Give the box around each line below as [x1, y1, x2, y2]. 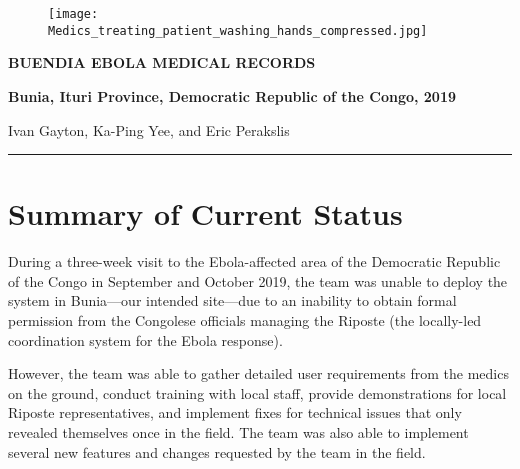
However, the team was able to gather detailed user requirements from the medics [8, 363, 509, 384]
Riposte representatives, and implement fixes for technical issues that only [8, 402, 462, 423]
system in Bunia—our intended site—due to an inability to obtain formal [8, 290, 457, 311]
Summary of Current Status [8, 193, 403, 234]
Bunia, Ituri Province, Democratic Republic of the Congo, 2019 [8, 85, 457, 106]
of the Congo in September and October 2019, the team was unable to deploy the [8, 270, 508, 291]
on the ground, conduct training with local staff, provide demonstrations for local [8, 382, 507, 403]
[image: [48, 7, 99, 21]
